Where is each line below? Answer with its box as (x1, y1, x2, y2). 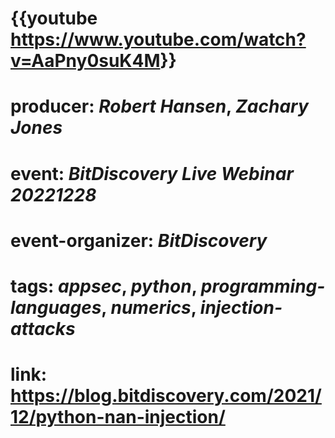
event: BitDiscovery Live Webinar (10, 162, 294, 185)
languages (10, 296, 102, 319)
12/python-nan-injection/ (10, 406, 226, 429)
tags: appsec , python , (10, 275, 198, 297)
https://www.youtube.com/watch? (10, 28, 307, 51)
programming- (200, 275, 326, 297)
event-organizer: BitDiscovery (10, 229, 268, 252)
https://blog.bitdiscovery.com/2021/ (10, 385, 322, 407)
